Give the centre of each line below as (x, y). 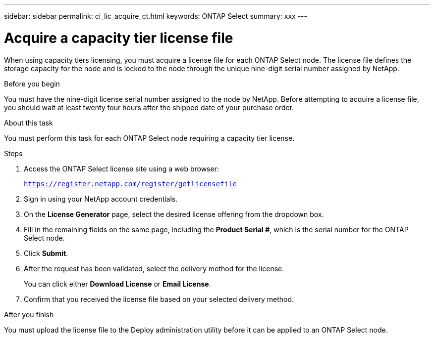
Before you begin (32, 84)
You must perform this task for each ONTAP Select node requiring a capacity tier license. (149, 138)
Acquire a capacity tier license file (119, 38)
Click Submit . (46, 253)
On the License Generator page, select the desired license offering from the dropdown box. (174, 214)
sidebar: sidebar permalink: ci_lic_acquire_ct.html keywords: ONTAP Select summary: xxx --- (156, 16)
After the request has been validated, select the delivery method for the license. (154, 268)
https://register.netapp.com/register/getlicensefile (130, 184)
